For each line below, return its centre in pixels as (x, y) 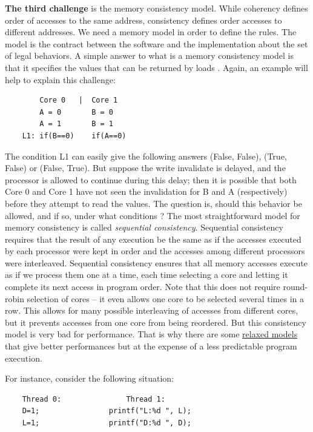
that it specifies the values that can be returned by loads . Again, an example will (156, 67)
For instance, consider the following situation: (89, 378)
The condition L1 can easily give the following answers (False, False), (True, (146, 156)
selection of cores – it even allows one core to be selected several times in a (166, 298)
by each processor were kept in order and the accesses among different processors (155, 251)
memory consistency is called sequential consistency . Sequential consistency (144, 227)
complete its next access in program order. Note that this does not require (143, 287)
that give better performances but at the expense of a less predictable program (151, 346)
